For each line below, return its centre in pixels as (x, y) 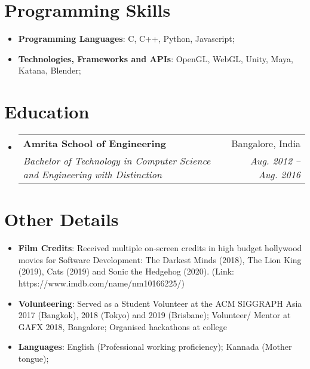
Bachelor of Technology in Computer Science (117, 161)
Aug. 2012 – (275, 161)
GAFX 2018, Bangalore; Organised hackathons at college (122, 326)
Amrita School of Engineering (94, 144)
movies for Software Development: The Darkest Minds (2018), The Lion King (160, 259)
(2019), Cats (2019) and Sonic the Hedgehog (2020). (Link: (126, 271)
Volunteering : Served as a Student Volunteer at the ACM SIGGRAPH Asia (160, 303)
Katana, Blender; (50, 70)
